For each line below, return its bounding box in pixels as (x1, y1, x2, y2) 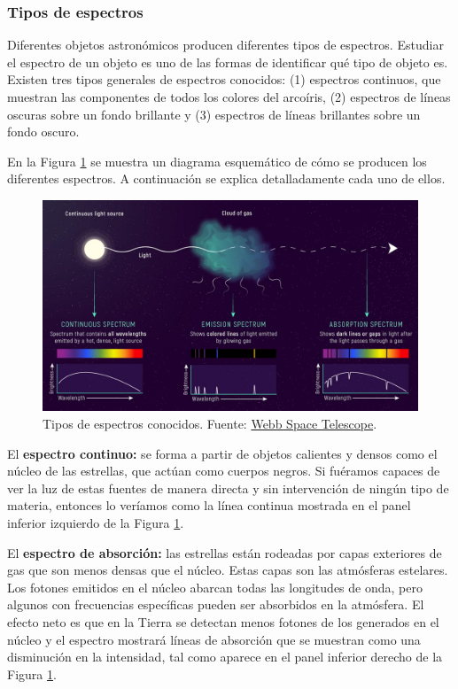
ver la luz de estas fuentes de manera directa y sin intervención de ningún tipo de (7, 478, 449, 497)
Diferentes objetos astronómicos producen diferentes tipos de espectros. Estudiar (7, 35, 444, 54)
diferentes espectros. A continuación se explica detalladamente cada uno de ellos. (7, 169, 446, 188)
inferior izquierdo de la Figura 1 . (7, 514, 184, 532)
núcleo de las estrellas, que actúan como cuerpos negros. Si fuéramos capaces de (7, 461, 440, 480)
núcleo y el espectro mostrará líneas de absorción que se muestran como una (7, 630, 421, 648)
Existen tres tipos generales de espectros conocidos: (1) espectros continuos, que (7, 70, 441, 89)
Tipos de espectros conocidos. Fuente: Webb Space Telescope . (43, 414, 377, 433)
